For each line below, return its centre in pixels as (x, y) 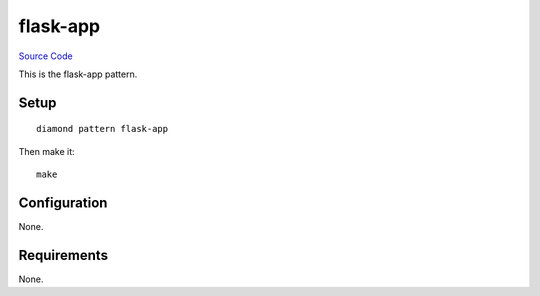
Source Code (46, 56)
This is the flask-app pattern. (78, 74)
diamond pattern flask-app (102, 129)
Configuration (63, 202)
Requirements (63, 255)
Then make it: (46, 151)
